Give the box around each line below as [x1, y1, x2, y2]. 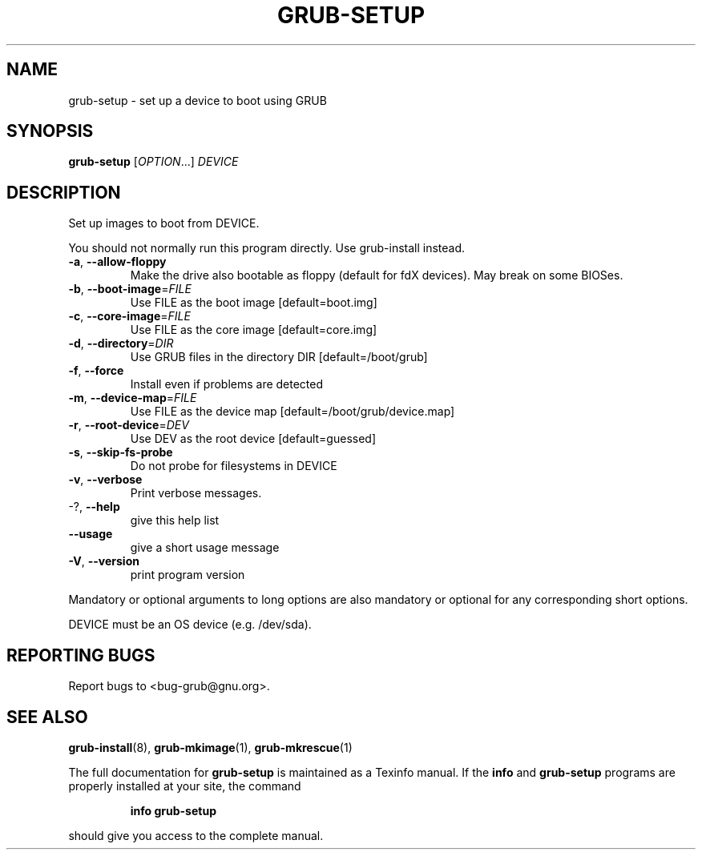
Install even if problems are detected [130, 377, 324, 392]
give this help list [130, 513, 220, 528]
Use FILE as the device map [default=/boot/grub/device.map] [130, 404, 455, 419]
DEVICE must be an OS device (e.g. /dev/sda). [68, 617, 312, 632]
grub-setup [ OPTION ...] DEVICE [68, 155, 239, 169]
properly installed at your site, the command [68, 778, 301, 793]
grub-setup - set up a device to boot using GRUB [68, 93, 327, 107]
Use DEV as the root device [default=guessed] [130, 432, 376, 446]
